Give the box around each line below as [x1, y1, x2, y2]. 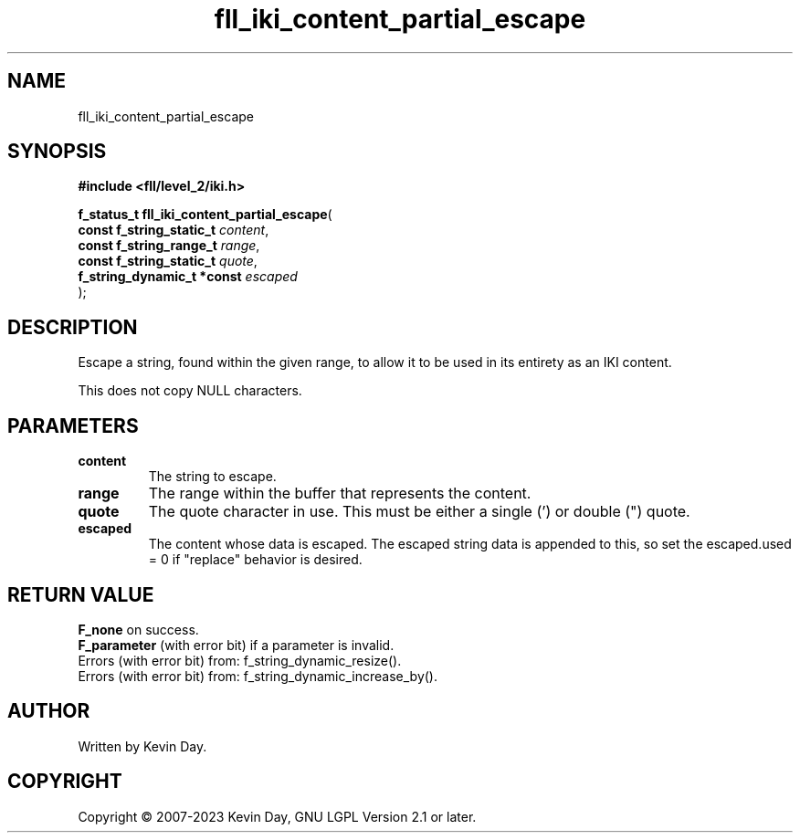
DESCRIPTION [7, 315, 138, 339]
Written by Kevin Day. [78, 738, 207, 754]
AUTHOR [7, 699, 90, 723]
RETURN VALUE [7, 583, 154, 606]
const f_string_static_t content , [78, 222, 269, 238]
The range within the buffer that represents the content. [148, 484, 532, 503]
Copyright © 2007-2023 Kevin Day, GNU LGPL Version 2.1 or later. [78, 808, 477, 824]
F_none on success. [78, 621, 199, 637]
